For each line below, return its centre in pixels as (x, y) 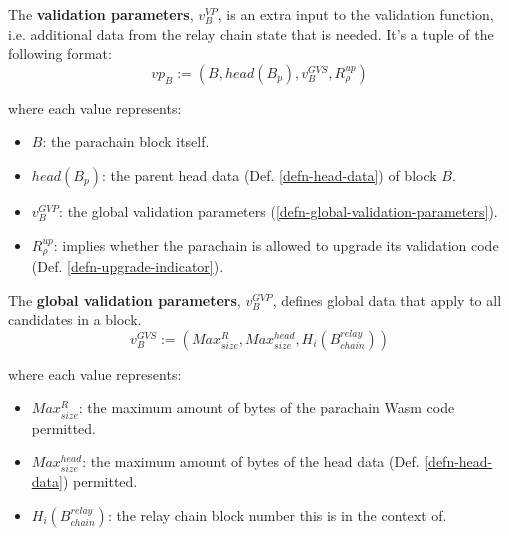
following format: (60, 53)
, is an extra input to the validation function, (355, 14)
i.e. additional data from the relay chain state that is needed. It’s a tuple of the (251, 33)
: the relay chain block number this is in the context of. (277, 514)
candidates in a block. (75, 319)
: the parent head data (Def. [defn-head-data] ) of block (269, 174)
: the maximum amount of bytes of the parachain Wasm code (266, 407)
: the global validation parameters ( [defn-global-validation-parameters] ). (278, 210)
